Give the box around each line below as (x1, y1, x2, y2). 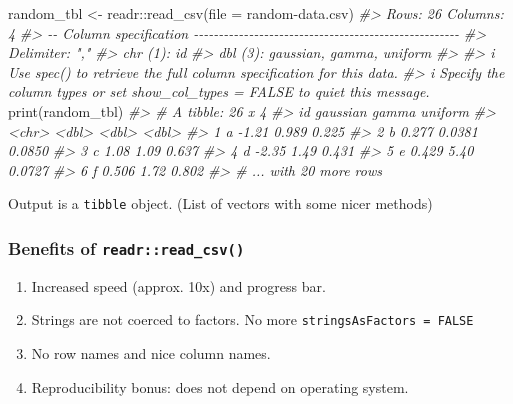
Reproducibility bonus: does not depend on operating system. (31, 376, 409, 397)
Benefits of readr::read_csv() (8, 235, 245, 260)
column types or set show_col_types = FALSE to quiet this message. (8, 81, 430, 102)
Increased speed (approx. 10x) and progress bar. (31, 275, 326, 296)
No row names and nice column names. (31, 343, 271, 364)
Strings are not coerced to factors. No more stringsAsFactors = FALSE (31, 309, 474, 330)
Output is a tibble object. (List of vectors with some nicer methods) (8, 193, 433, 214)
